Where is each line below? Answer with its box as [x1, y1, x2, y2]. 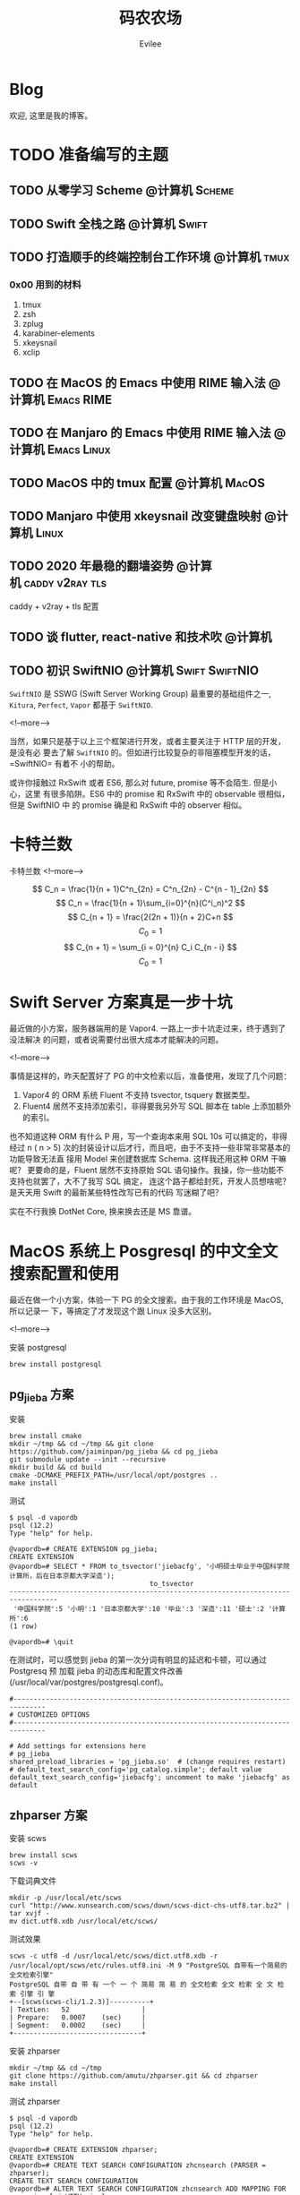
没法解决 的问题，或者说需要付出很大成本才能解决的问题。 [9, 1034, 224, 1045]
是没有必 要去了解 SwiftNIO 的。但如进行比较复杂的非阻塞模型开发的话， [9, 747, 276, 758]
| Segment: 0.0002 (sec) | [9, 2021, 146, 2030]
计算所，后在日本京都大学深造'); [9, 1572, 115, 1581]
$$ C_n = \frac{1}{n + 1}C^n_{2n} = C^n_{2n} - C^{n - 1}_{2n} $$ [32, 883, 269, 894]
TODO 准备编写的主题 [9, 144, 168, 165]
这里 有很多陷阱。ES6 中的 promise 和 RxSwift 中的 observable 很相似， [24, 788, 290, 799]
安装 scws [9, 1833, 47, 1844]
